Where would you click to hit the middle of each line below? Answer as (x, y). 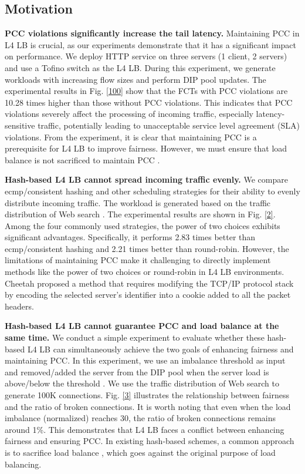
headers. (19, 306)
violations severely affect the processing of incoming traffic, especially (129, 114)
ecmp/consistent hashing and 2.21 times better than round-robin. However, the (147, 248)
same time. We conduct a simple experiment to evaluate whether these (135, 337)
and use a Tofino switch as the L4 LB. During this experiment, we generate (140, 67)
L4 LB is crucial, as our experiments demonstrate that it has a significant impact (150, 44)
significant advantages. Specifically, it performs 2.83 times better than (130, 237)
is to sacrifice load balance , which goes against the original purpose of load (140, 452)
